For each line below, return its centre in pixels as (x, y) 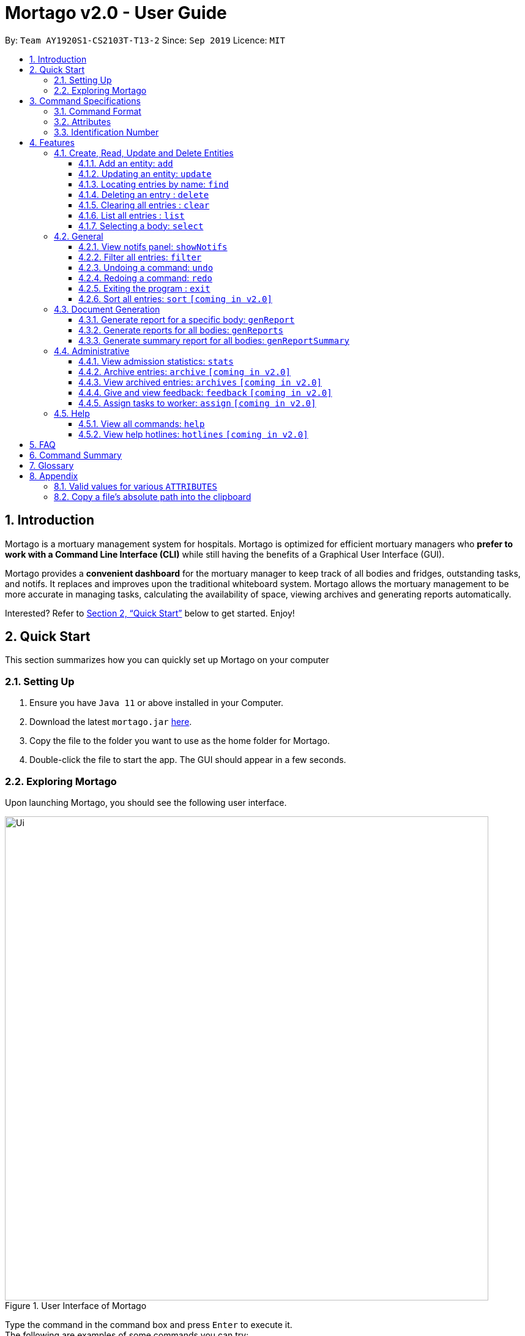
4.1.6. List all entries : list (132, 215)
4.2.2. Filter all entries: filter (140, 257)
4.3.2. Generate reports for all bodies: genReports (181, 330)
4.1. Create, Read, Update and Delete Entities (144, 153)
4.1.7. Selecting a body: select (141, 226)
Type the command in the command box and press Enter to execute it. (149, 1324)
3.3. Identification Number (106, 132)
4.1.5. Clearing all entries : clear (144, 205)
